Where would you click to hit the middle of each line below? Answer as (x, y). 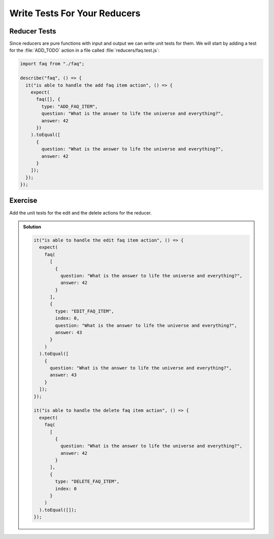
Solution (32, 227)
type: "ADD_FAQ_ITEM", (70, 106)
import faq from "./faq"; (52, 64)
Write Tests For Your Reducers (75, 13)
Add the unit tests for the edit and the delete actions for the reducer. (81, 212)
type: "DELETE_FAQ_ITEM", (87, 481)
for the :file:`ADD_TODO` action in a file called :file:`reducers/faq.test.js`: (84, 50)
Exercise (23, 201)
